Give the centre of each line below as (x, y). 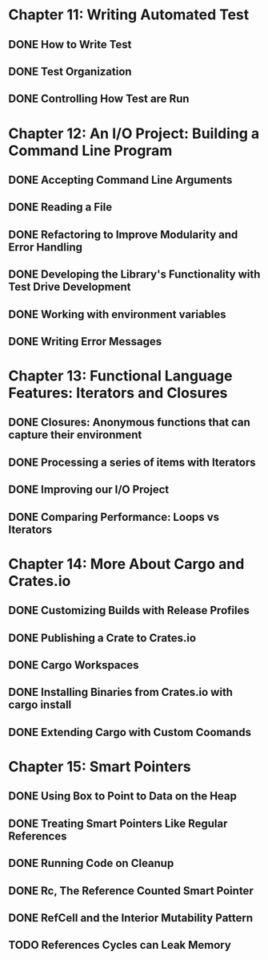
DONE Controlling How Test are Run (99, 99)
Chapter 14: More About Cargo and (126, 564)
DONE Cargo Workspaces (74, 665)
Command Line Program (90, 151)
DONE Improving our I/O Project (89, 490)
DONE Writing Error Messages (85, 342)
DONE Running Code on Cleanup (91, 863)
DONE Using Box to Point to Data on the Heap (123, 796)
